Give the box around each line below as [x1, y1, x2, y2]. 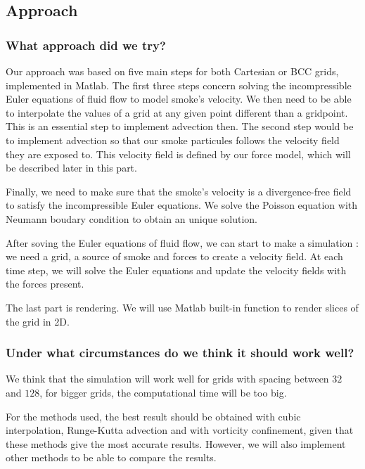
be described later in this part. [6, 160, 137, 175]
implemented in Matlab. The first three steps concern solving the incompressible [6, 77, 352, 92]
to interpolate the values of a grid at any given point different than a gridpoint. [6, 105, 348, 120]
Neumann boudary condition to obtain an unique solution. [6, 211, 257, 226]
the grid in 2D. [6, 314, 70, 328]
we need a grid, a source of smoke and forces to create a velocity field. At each [6, 249, 343, 264]
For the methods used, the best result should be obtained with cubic [6, 409, 301, 423]
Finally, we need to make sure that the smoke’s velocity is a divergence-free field [6, 184, 352, 198]
